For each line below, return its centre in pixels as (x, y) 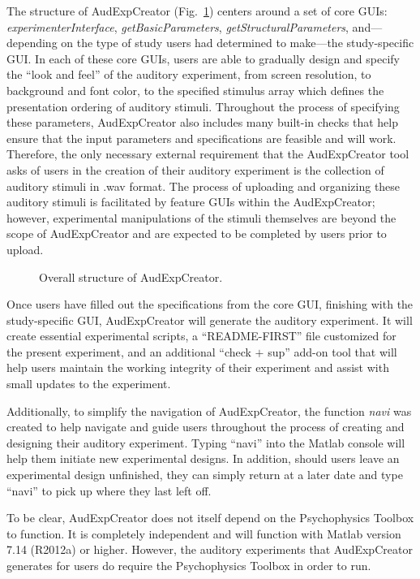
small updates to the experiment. (89, 384)
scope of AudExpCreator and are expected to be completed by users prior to (197, 233)
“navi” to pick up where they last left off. (109, 490)
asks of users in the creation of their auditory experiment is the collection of (195, 169)
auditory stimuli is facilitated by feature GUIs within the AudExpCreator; (191, 202)
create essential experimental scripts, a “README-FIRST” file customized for (201, 336)
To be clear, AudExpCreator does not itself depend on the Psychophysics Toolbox (210, 518)
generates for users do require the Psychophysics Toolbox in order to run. (189, 565)
